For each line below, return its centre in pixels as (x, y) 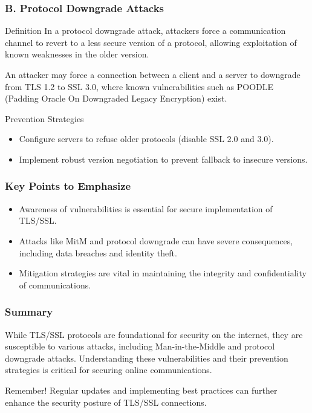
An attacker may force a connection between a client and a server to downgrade (153, 74)
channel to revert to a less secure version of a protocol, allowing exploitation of (151, 42)
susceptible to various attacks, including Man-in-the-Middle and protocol (140, 346)
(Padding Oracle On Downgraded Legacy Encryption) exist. (116, 98)
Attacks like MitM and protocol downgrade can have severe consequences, (156, 240)
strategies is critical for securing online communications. (109, 370)
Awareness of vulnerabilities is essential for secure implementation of (146, 208)
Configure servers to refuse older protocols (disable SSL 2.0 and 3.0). (146, 139)
